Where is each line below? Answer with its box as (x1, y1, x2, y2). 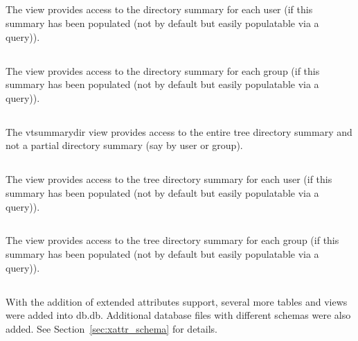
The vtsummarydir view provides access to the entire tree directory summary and (6, 124, 352, 139)
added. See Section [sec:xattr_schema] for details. (6, 321, 217, 335)
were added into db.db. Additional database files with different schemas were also (6, 308, 351, 322)
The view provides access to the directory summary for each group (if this (6, 63, 320, 78)
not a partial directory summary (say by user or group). (6, 138, 243, 152)
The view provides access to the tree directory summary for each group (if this (6, 233, 339, 247)
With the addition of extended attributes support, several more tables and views (6, 294, 348, 308)
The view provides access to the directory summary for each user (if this (6, 2, 313, 17)
